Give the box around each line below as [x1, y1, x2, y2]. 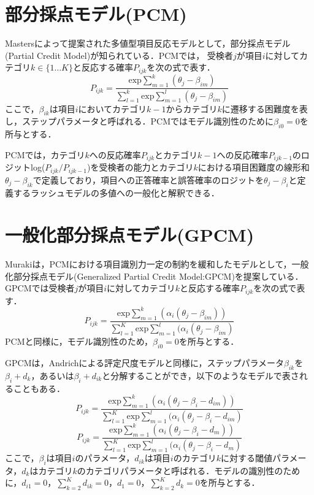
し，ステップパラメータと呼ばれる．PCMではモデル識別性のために [5, 115, 274, 128]
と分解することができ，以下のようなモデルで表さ [102, 369, 299, 382]
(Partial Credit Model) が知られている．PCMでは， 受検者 [5, 48, 233, 61]
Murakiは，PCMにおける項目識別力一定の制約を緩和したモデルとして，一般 [5, 258, 309, 271]
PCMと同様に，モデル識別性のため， [5, 335, 153, 348]
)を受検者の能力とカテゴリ [86, 161, 194, 174]
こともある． [13, 382, 65, 394]
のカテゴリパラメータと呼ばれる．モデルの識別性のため [77, 464, 301, 477]
